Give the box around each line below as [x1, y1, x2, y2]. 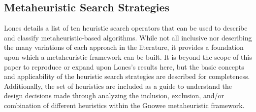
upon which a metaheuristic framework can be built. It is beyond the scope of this [4, 51, 252, 62]
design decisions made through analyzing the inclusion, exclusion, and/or [4, 90, 224, 101]
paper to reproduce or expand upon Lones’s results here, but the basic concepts [4, 61, 244, 72]
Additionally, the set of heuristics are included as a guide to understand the [4, 80, 232, 91]
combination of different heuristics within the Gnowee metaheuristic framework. [4, 100, 245, 110]
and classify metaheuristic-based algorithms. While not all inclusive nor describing [4, 32, 252, 42]
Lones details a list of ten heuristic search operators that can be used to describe [4, 23, 248, 33]
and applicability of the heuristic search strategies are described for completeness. [4, 71, 250, 81]
